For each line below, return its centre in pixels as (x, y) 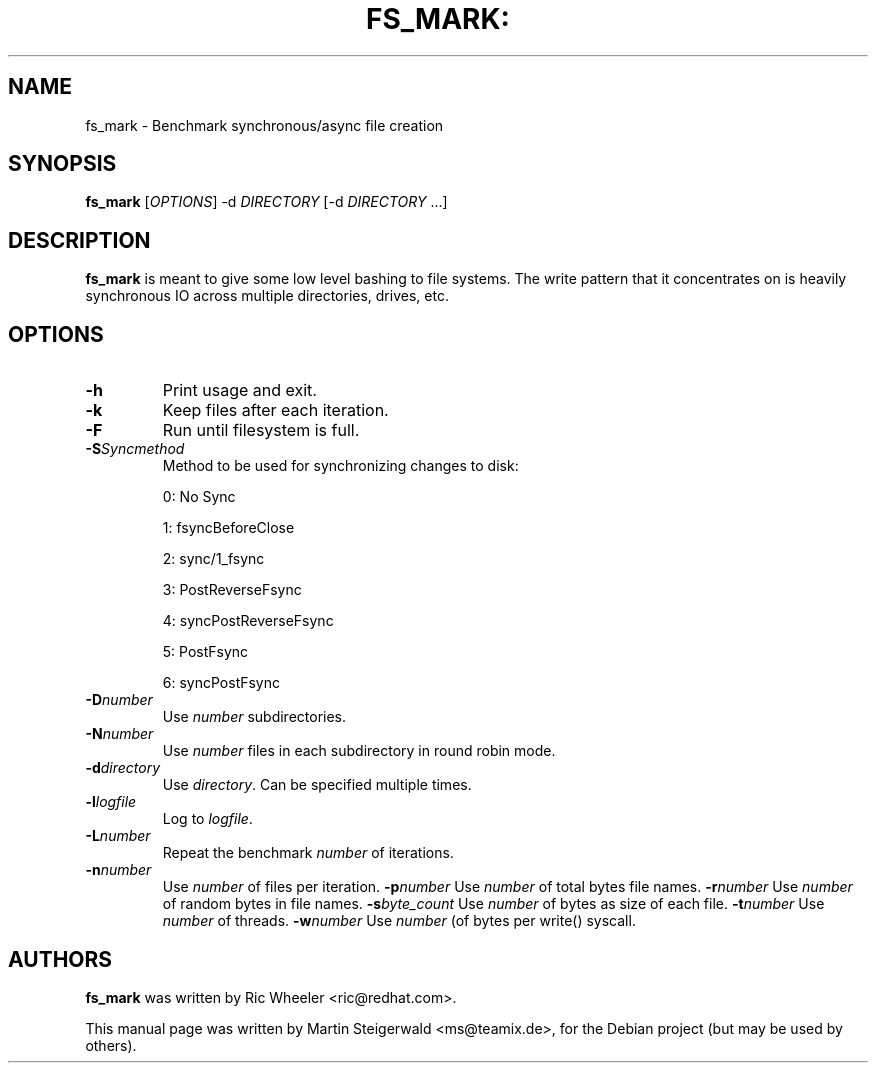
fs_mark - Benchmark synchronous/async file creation (264, 125)
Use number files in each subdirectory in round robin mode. (359, 751)
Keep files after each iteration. (275, 410)
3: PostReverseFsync (232, 590)
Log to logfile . (207, 819)
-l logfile (111, 802)
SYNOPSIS (62, 164)
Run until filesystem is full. (261, 430)
